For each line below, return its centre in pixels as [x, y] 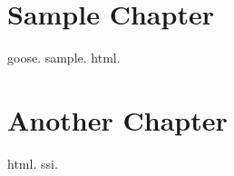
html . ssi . [33, 163]
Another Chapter [117, 119]
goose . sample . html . [64, 58]
